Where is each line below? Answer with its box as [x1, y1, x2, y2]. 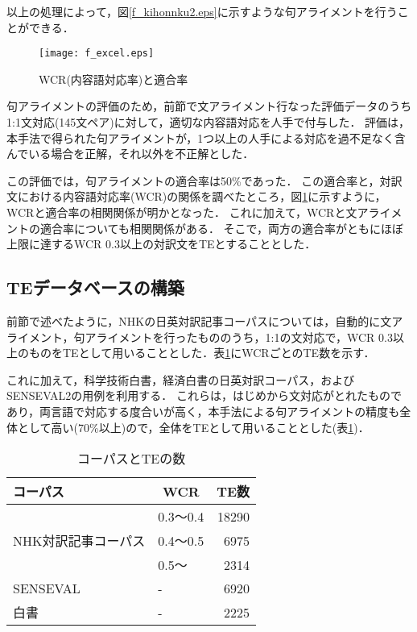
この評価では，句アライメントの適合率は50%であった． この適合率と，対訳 [6, 172, 403, 189]
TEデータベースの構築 [6, 275, 184, 300]
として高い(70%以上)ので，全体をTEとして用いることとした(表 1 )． [17, 418, 370, 435]
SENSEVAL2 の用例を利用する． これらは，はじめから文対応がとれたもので [6, 387, 403, 404]
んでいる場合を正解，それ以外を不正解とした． [6, 145, 254, 162]
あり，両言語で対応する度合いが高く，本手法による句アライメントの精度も [6, 402, 400, 419]
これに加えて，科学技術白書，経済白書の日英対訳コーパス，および [6, 371, 355, 388]
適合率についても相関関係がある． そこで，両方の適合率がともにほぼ [39, 219, 403, 236]
